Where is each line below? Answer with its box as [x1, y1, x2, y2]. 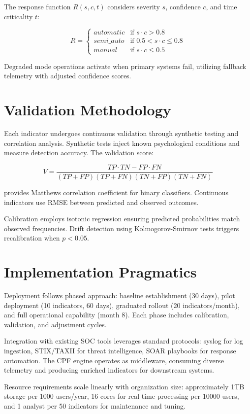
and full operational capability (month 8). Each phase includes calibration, [4, 310, 229, 320]
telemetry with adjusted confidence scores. [4, 70, 131, 81]
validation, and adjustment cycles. [4, 319, 107, 329]
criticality [4, 11, 33, 21]
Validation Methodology [4, 100, 171, 120]
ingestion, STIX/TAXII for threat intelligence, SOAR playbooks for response [4, 345, 236, 355]
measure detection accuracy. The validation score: [4, 147, 154, 158]
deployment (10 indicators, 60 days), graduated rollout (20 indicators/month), [4, 300, 240, 310]
